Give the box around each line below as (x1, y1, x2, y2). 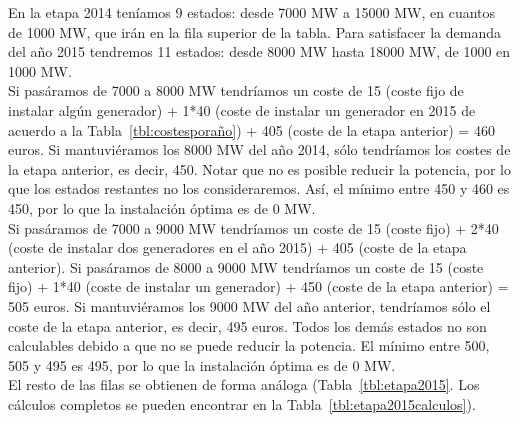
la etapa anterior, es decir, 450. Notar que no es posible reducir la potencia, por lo (8, 158, 511, 179)
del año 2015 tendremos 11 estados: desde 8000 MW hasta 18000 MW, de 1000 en (8, 41, 511, 62)
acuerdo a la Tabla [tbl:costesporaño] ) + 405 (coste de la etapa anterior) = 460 (8, 119, 495, 140)
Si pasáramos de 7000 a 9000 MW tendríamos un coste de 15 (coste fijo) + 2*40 (8, 217, 499, 238)
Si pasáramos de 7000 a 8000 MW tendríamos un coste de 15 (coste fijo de (8, 80, 464, 101)
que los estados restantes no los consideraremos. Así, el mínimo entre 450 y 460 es (8, 178, 510, 199)
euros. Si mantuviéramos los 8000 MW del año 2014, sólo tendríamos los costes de (8, 139, 511, 160)
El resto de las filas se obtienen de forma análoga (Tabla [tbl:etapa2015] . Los (8, 374, 480, 395)
